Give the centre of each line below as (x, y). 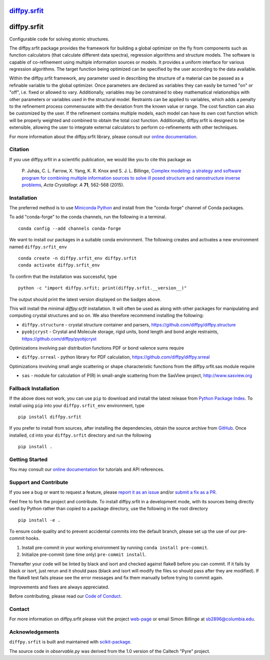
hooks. (33, 538)
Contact (19, 609)
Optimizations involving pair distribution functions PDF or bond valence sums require (97, 348)
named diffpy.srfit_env (38, 247)
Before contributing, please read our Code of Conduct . (65, 596)
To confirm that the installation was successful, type (63, 276)
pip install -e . (39, 520)
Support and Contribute (39, 482)
